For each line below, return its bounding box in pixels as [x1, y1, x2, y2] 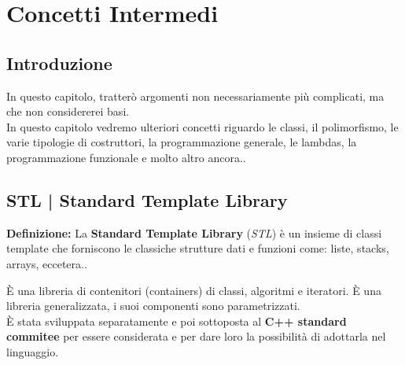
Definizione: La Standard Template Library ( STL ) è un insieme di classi [6, 224, 382, 241]
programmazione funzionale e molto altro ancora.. [6, 149, 246, 165]
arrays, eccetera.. [6, 255, 87, 271]
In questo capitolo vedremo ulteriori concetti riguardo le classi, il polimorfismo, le [6, 118, 399, 135]
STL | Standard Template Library [6, 187, 288, 212]
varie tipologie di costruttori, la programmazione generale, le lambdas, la [6, 134, 357, 150]
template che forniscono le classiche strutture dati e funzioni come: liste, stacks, [6, 240, 389, 256]
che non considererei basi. [6, 103, 130, 120]
